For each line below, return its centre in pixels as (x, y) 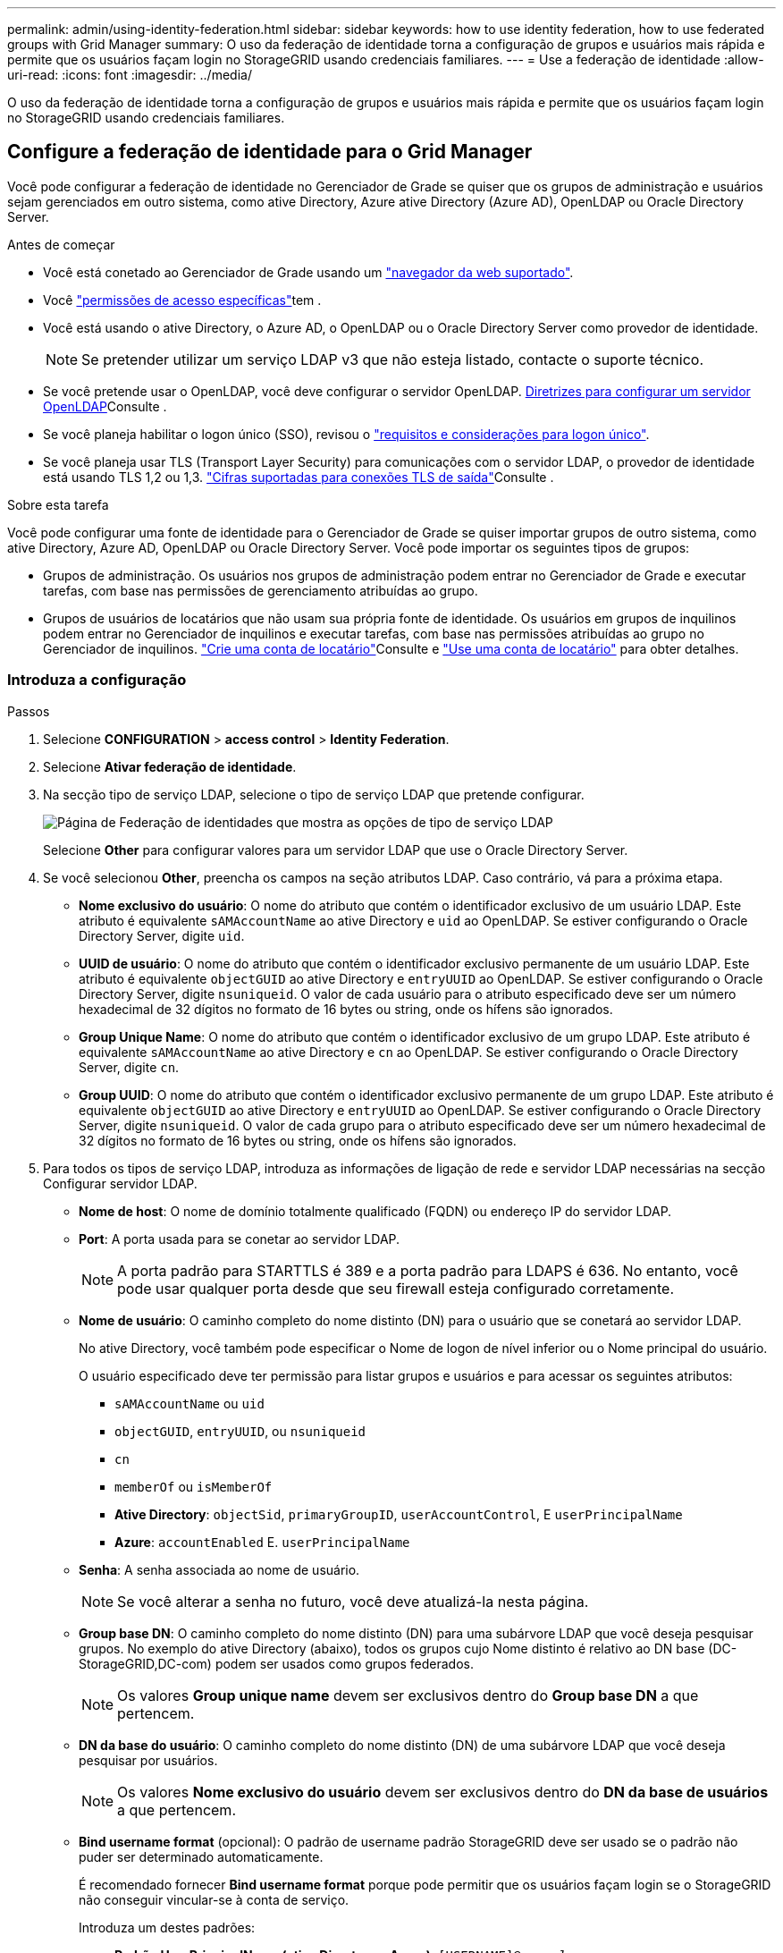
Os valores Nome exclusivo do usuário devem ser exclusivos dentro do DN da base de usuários (443, 1792)
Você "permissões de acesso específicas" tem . (182, 300)
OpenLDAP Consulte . (105, 406)
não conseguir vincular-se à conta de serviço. (214, 1899)
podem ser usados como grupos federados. (344, 1663)
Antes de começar (61, 244)
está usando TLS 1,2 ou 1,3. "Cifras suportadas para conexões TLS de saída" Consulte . (299, 477)
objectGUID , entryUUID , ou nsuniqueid (240, 1431)
